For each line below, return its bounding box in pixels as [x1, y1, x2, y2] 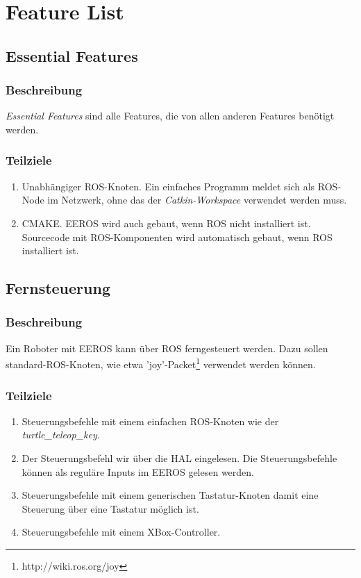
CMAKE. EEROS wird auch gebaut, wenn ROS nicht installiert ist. [22, 215, 311, 230]
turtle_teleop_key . [22, 427, 100, 442]
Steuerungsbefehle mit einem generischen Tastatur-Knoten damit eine [22, 488, 319, 502]
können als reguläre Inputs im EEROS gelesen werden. [22, 464, 255, 479]
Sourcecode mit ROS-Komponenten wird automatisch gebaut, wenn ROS [22, 229, 333, 244]
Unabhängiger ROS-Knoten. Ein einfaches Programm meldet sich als [22, 179, 315, 193]
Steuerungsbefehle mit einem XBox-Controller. [22, 525, 221, 539]
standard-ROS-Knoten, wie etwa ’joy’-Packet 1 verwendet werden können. [6, 355, 316, 371]
